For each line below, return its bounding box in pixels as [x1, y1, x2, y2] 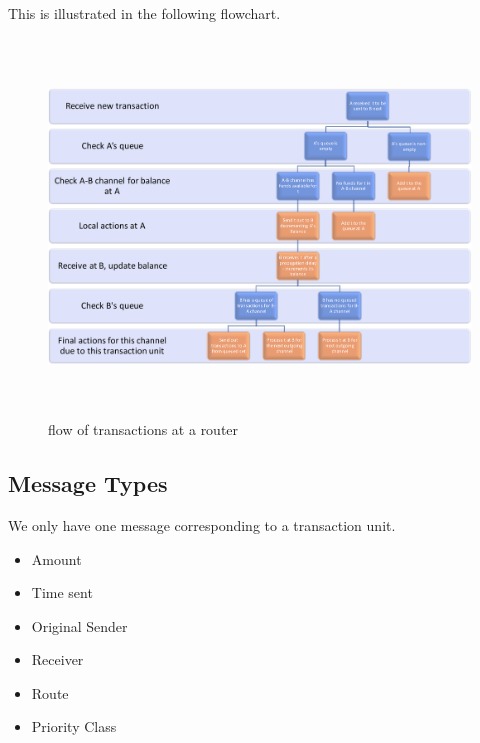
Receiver [31, 649, 84, 670]
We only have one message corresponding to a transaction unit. [8, 514, 396, 535]
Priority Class [31, 716, 117, 737]
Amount [31, 548, 82, 569]
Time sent [31, 582, 93, 603]
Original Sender [31, 615, 128, 636]
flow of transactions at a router [48, 419, 239, 440]
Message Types [8, 468, 168, 499]
